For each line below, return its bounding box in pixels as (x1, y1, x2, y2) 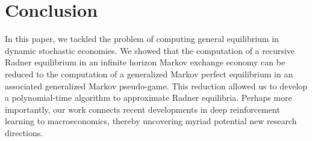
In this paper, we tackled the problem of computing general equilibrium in (5, 32, 279, 45)
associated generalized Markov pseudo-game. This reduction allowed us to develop (5, 79, 308, 92)
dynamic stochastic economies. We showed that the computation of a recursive (5, 44, 295, 56)
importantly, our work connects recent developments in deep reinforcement (5, 103, 280, 115)
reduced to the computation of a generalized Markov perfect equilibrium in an (5, 67, 293, 80)
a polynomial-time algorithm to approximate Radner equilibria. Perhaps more (5, 91, 292, 104)
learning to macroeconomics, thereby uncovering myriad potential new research (5, 115, 297, 127)
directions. (5, 126, 43, 139)
